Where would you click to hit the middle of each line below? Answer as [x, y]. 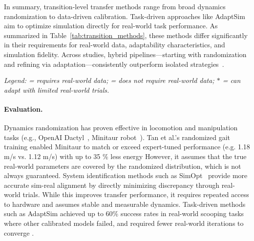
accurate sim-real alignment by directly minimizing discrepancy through [112, 185]
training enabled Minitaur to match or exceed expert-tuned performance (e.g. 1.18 [127, 147]
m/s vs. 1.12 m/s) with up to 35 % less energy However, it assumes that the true [125, 156]
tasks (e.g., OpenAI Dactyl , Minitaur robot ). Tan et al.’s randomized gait [117, 137]
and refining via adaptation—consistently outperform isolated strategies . [114, 64]
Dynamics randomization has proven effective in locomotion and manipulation [121, 128]
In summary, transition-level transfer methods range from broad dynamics [115, 6]
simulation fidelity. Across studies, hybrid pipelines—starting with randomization [125, 54]
